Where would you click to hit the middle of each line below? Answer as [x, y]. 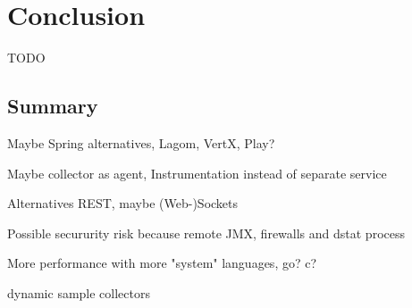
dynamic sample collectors [79, 292]
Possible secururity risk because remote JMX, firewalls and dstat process [206, 233]
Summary [53, 106]
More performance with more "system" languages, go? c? [162, 263]
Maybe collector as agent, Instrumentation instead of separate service [197, 173]
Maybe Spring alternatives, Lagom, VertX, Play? [141, 142]
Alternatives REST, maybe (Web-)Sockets [123, 203]
